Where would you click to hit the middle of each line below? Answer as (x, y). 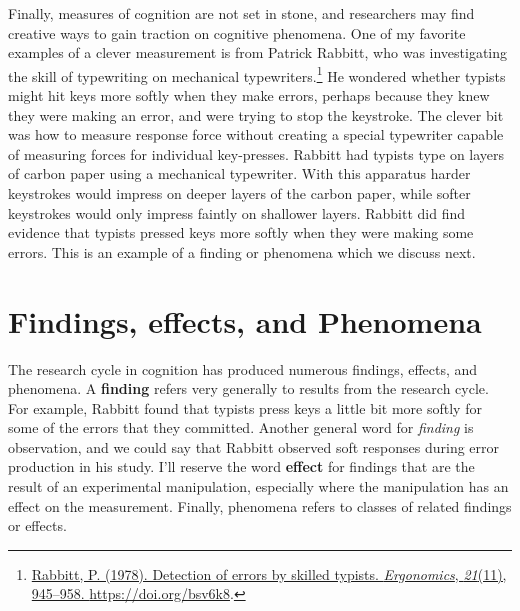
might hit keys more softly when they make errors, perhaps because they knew (249, 95)
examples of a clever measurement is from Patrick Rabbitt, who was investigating (258, 52)
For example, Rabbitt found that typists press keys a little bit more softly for (245, 407)
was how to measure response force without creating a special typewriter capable (256, 134)
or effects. (37, 525)
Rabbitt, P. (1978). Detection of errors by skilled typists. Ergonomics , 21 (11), (269, 573)
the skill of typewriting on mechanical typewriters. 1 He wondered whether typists (257, 74)
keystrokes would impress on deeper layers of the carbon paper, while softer (239, 193)
